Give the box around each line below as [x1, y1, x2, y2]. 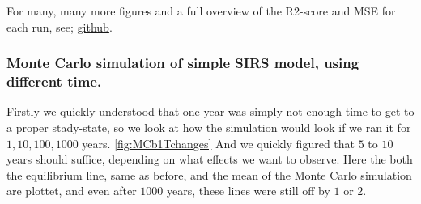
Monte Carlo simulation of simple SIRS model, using [6, 53, 359, 73]
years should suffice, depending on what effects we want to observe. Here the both [6, 151, 413, 168]
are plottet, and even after [6, 182, 137, 199]
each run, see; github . [6, 18, 113, 35]
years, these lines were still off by [167, 182, 330, 199]
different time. [6, 71, 102, 91]
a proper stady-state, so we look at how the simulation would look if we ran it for [6, 118, 411, 135]
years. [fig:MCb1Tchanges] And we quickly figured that [82, 134, 355, 151]
